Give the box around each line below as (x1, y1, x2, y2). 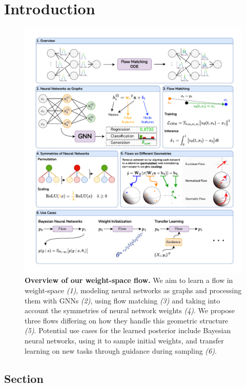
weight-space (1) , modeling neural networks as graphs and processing (25, 284, 242, 295)
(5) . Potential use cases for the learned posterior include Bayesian (25, 325, 231, 336)
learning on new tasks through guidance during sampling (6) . (25, 345, 217, 356)
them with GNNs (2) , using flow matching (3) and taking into (25, 295, 220, 305)
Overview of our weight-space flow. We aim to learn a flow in (25, 275, 233, 286)
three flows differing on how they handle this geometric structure (25, 315, 229, 325)
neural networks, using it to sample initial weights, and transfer (25, 335, 224, 345)
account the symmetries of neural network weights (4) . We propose (25, 305, 235, 316)
